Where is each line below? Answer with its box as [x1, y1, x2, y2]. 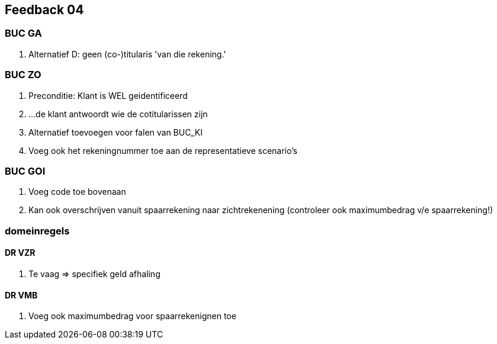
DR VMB [5, 290, 38, 300]
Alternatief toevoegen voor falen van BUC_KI [28, 127, 203, 137]
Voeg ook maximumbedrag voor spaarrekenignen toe [28, 311, 236, 322]
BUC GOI [5, 165, 46, 177]
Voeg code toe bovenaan [28, 187, 126, 197]
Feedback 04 [5, 2, 84, 17]
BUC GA [5, 27, 42, 40]
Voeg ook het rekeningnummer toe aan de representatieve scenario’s [28, 145, 297, 156]
